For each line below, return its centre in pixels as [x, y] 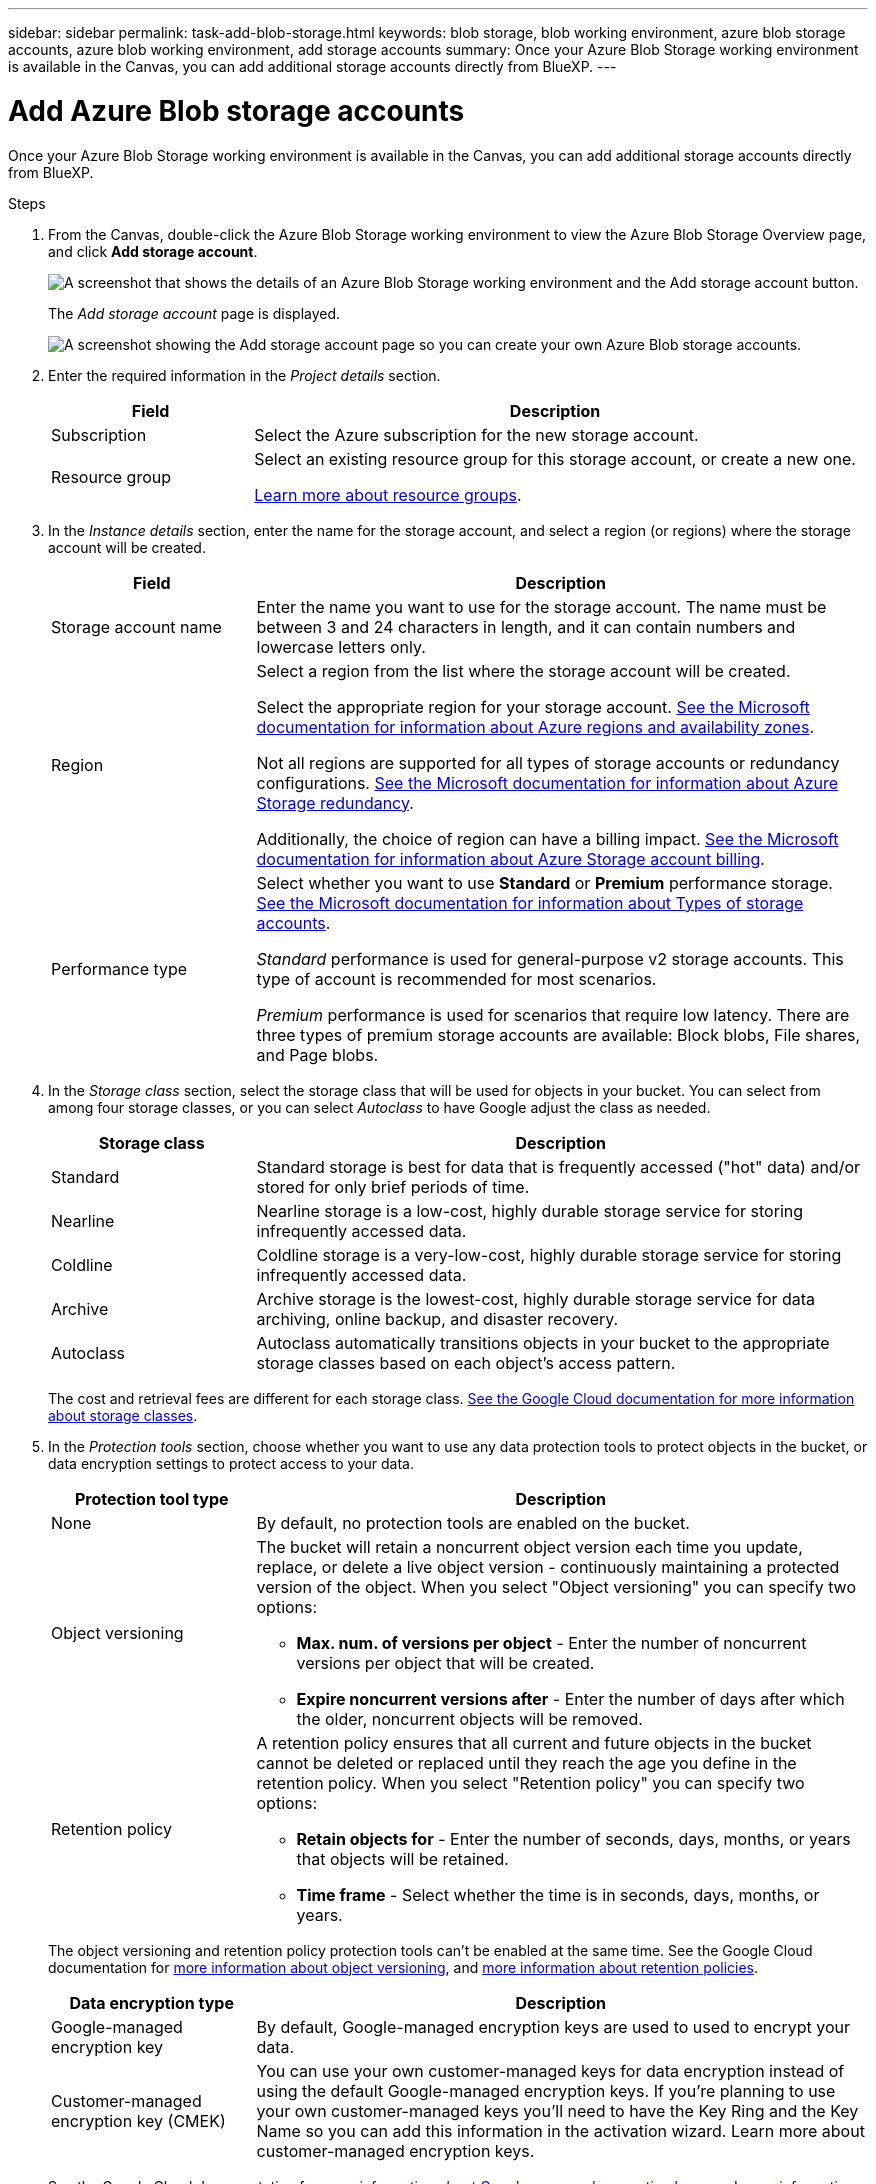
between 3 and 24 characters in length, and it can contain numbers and [526, 626]
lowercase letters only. [341, 646]
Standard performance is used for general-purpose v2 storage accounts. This [550, 958]
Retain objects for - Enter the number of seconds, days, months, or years [573, 1838]
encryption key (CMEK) [138, 2120]
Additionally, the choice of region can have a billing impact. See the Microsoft [547, 838]
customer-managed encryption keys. [395, 2150]
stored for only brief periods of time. [393, 1186]
